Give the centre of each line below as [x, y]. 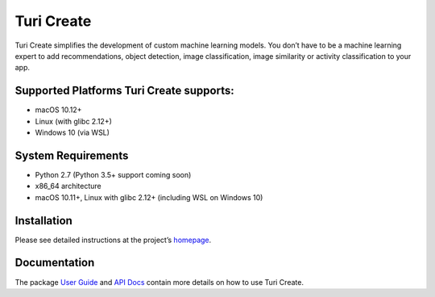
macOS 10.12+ [58, 110]
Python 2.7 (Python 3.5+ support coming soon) [113, 174]
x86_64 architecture [68, 186]
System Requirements [72, 155]
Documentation [55, 263]
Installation [43, 221]
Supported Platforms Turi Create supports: [125, 91]
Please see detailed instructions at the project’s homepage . [113, 240]
